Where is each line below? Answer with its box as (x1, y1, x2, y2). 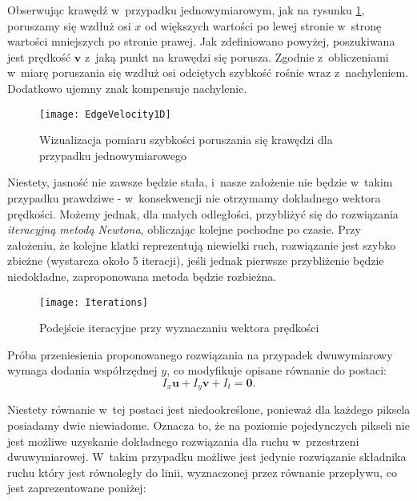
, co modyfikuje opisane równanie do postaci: (166, 362, 387, 379)
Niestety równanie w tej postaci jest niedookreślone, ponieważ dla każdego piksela (7, 401, 411, 418)
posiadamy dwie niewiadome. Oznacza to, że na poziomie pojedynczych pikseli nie (7, 417, 410, 434)
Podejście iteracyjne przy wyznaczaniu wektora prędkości (39, 319, 319, 336)
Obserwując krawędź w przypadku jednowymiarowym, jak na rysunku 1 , (7, 2, 365, 18)
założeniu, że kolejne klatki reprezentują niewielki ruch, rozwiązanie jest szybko (7, 236, 396, 253)
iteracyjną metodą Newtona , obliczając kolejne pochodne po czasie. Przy (7, 221, 361, 238)
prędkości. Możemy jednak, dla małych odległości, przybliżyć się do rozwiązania (7, 205, 399, 222)
